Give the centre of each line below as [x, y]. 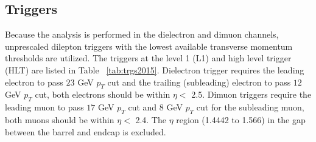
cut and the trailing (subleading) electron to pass [199, 82]
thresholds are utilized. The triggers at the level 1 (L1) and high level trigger [148, 58]
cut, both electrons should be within [103, 94]
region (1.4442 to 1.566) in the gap [241, 119]
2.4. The [151, 119]
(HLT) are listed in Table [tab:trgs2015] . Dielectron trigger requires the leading [155, 69]
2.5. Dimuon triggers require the [251, 94]
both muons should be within [60, 119]
